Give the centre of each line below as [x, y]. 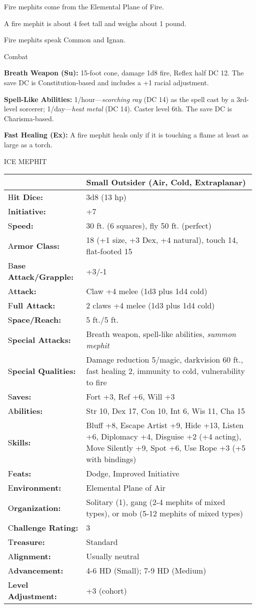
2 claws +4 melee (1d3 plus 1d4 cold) [151, 305]
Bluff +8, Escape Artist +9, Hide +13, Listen [165, 425]
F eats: [20, 473]
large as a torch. [28, 144]
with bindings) [111, 459]
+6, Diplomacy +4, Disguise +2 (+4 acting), [164, 437]
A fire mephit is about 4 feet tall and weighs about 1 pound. [95, 23]
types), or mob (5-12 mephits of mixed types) [165, 513]
